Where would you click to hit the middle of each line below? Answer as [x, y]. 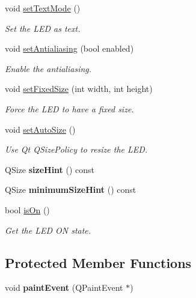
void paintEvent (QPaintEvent [64, 287]
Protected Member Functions [98, 262]
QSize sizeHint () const [50, 169]
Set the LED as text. [43, 28]
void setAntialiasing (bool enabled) [69, 48]
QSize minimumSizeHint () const [71, 190]
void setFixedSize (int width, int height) [79, 89]
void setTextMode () [43, 8]
